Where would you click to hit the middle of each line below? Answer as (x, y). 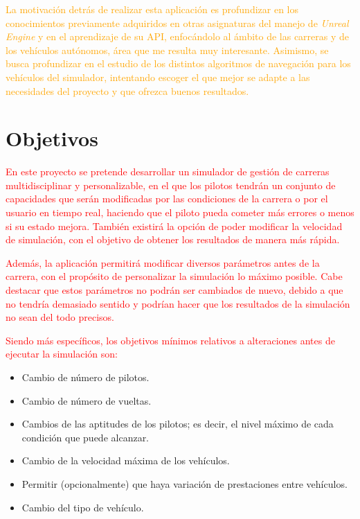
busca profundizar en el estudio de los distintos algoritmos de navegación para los (178, 63)
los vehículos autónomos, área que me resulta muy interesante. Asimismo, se (167, 50)
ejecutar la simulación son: (62, 354)
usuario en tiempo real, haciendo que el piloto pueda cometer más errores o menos (180, 212)
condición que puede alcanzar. (85, 437)
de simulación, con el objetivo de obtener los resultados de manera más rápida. (173, 239)
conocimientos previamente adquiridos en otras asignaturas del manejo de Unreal (177, 23)
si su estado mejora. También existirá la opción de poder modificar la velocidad (174, 226)
